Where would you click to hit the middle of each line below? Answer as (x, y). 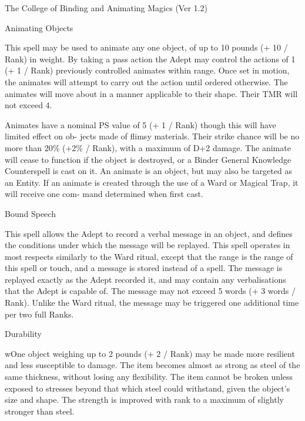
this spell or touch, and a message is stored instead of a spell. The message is (144, 268)
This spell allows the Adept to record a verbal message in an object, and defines (149, 233)
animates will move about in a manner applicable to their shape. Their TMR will (151, 93)
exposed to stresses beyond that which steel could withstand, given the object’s (148, 388)
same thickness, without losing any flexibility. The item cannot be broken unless (149, 377)
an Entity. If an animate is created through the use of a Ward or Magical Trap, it (152, 182)
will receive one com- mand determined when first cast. (104, 194)
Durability (23, 334)
